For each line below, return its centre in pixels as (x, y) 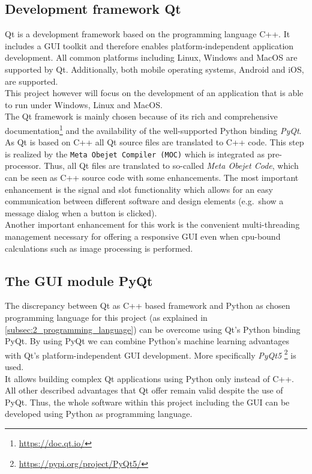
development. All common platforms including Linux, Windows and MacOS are (151, 57)
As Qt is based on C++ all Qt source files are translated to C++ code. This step (154, 142)
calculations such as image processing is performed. (99, 248)
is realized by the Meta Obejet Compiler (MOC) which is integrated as (135, 153)
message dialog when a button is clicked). (81, 212)
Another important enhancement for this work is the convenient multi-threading (152, 224)
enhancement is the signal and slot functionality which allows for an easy (139, 189)
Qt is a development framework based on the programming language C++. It (148, 34)
